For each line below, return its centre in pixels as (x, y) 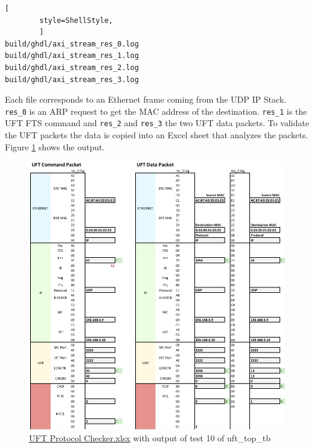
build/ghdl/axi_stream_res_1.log (72, 56)
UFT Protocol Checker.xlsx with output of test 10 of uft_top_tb (150, 437)
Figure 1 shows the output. (55, 146)
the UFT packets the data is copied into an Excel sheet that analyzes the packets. (156, 135)
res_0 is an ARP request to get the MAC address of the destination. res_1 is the (156, 111)
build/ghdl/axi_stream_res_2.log (72, 67)
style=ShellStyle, (76, 20)
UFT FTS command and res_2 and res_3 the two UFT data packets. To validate (157, 123)
